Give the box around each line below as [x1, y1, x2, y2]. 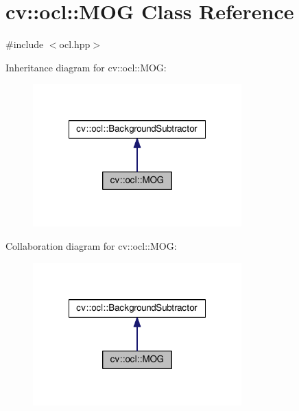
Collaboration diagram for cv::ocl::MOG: [5, 238, 177, 253]
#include [5, 37, 44, 51]
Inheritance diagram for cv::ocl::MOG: [5, 60, 167, 74]
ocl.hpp [59, 37, 91, 51]
